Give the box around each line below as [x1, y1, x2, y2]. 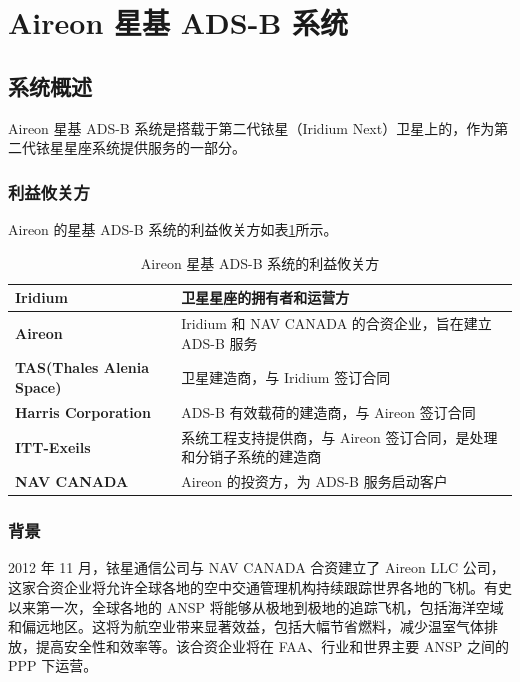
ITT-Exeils [15, 436, 91, 457]
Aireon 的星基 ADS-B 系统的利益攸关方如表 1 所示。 [8, 218, 338, 239]
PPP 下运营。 [8, 655, 98, 676]
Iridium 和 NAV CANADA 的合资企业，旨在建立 [181, 313, 492, 334]
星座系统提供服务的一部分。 [63, 137, 246, 158]
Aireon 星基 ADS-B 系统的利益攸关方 [140, 252, 380, 273]
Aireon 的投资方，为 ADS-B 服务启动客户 [181, 471, 448, 492]
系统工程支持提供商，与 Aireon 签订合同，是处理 [181, 426, 498, 447]
